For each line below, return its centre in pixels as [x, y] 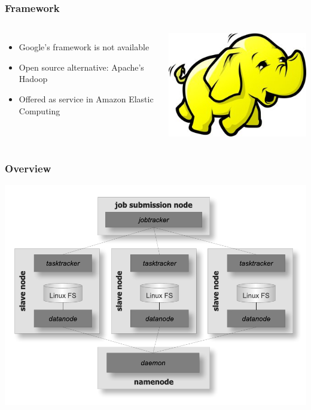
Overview [28, 168]
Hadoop [33, 79]
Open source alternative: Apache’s [81, 67]
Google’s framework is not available [84, 47]
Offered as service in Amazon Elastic [86, 99]
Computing [39, 110]
